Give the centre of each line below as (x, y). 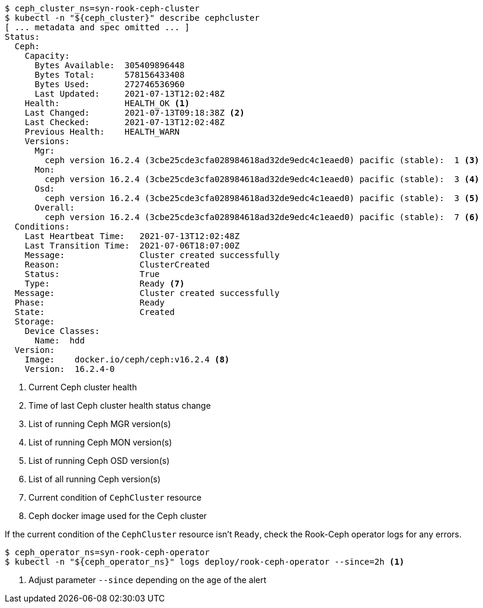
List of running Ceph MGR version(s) (100, 424)
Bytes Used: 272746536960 (110, 84)
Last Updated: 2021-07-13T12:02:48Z (129, 94)
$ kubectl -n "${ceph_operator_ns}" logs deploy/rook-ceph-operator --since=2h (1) (205, 562)
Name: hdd (60, 340)
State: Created (95, 312)
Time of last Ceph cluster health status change (120, 405)
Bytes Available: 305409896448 (110, 65)
